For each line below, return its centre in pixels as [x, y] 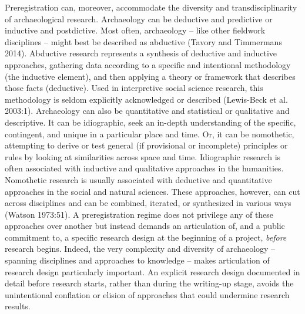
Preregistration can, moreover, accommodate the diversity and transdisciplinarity [151, 7]
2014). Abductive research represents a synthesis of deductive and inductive [141, 53]
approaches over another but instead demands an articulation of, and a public [145, 226]
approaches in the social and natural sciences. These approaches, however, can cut [152, 191]
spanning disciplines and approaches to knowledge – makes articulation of [137, 260]
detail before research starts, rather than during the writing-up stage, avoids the [149, 283]
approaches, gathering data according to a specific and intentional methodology [148, 64]
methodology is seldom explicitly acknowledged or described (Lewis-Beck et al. [146, 99]
